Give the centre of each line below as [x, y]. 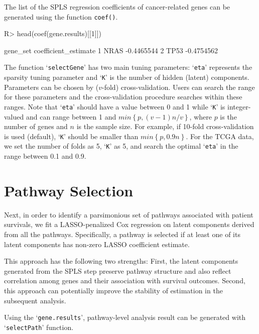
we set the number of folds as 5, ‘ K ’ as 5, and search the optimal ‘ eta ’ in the [121, 146]
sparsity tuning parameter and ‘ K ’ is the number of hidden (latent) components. [127, 77]
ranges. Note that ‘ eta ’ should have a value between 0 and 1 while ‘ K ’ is [115, 106]
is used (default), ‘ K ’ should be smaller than [71, 136]
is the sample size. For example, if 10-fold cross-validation [165, 126]
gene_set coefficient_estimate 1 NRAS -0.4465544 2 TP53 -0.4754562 [111, 50]
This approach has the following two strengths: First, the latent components [121, 261]
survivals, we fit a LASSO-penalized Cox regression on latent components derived [129, 224]
